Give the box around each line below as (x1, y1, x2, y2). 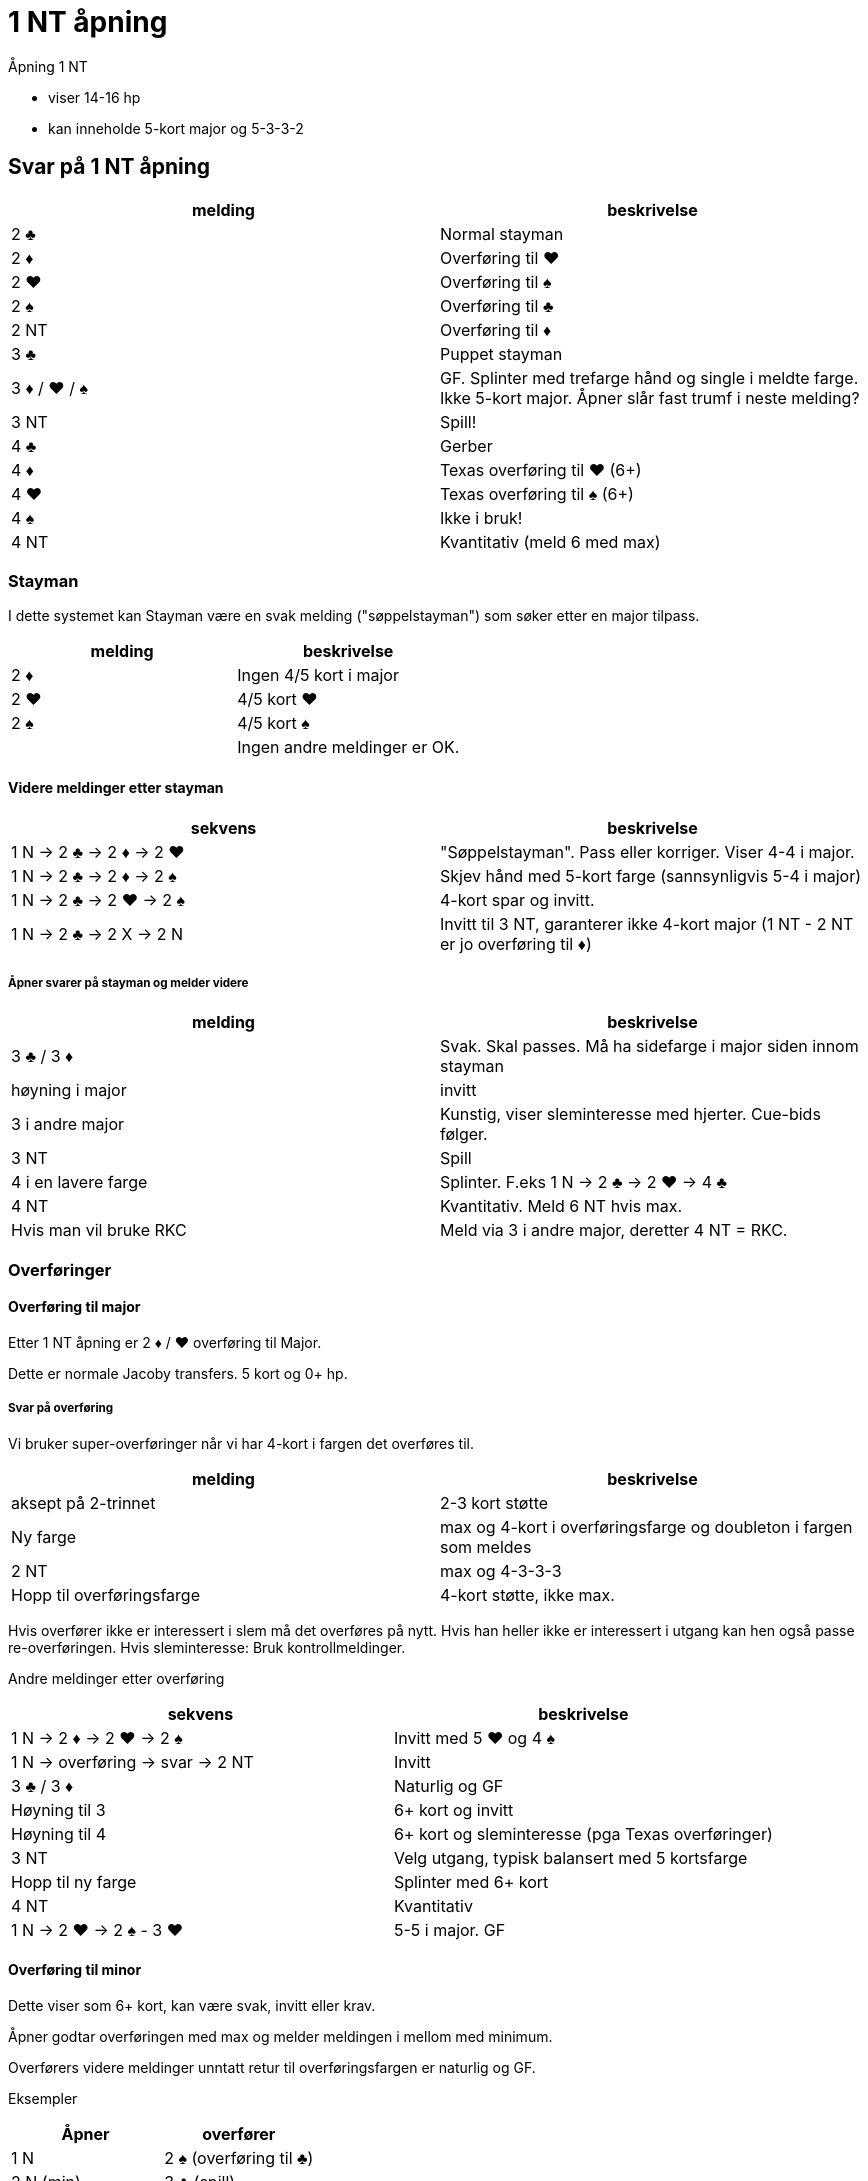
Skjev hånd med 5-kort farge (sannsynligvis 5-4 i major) (440, 865, 862, 886)
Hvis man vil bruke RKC (11, 1220, 187, 1241)
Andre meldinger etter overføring (8, 1669, 225, 1687)
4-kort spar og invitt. (440, 889, 595, 910)
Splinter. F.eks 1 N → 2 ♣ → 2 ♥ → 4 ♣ (440, 1172, 727, 1193)
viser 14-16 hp (48, 88, 141, 106)
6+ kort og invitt (393, 1799, 514, 1820)
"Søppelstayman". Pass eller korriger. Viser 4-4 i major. (440, 841, 855, 862)
